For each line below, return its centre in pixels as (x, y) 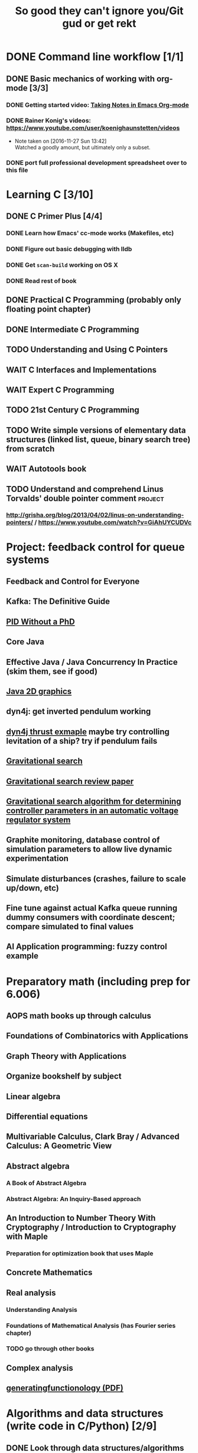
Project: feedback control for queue (95, 547)
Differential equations (47, 1116)
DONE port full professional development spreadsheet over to (97, 162)
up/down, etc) (33, 888)
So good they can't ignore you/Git (99, 11)
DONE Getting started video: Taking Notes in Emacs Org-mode (98, 105)
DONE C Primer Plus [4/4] (54, 217)
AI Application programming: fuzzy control (87, 947)
